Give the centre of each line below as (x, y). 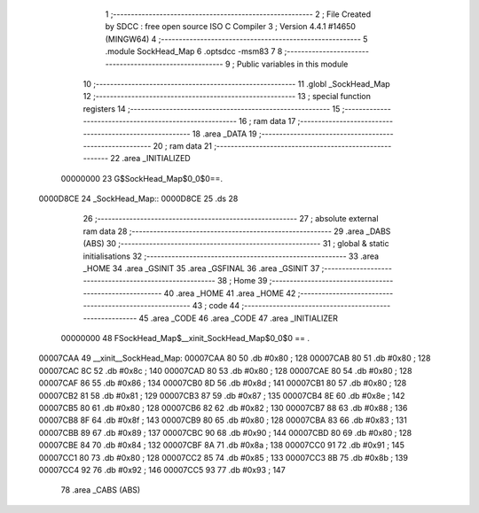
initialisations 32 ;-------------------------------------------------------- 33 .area (231, 256)
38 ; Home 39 (243, 281)
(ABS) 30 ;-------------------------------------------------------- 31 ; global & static (236, 244)
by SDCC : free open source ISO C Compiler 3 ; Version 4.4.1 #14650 (231, 27)
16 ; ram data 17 (267, 121)
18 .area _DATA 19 (224, 134)
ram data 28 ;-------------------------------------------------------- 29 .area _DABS (237, 231)
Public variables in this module (292, 64)
